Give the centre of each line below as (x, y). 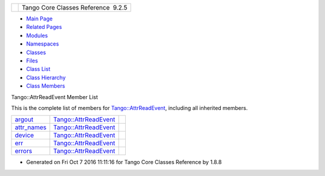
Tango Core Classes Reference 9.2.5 (75, 8)
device (24, 135)
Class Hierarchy (46, 77)
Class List (38, 69)
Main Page (39, 19)
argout (24, 120)
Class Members (46, 86)
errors (23, 151)
